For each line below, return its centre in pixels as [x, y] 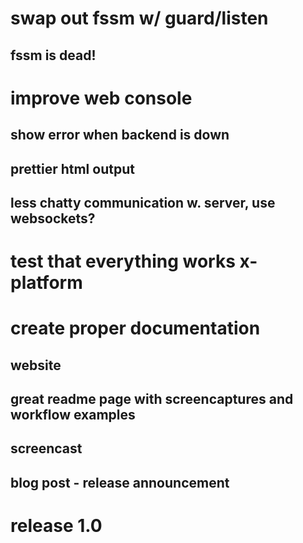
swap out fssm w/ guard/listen [139, 18]
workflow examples [73, 415]
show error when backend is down [120, 135]
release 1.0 [56, 526]
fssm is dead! [53, 55]
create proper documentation [135, 328]
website [36, 365]
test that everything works [123, 261]
